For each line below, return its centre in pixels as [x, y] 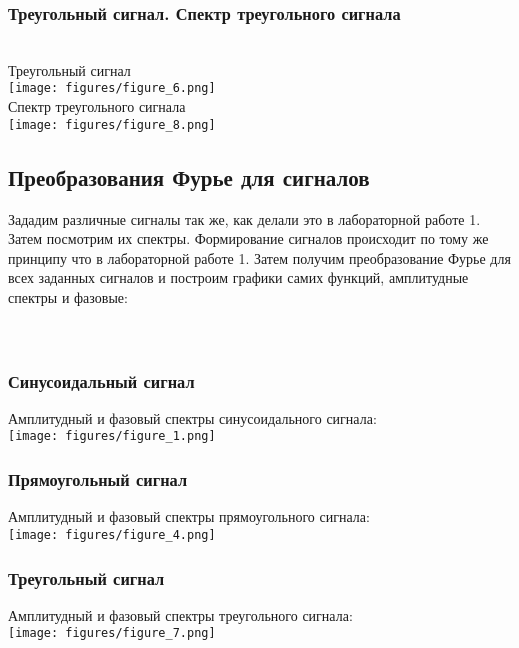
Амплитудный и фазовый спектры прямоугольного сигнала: [189, 516]
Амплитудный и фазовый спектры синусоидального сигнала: [192, 417]
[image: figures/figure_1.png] [112, 436]
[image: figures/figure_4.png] [112, 534]
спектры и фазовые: [68, 296]
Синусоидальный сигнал [101, 380]
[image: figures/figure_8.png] [112, 124]
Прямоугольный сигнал [98, 479]
